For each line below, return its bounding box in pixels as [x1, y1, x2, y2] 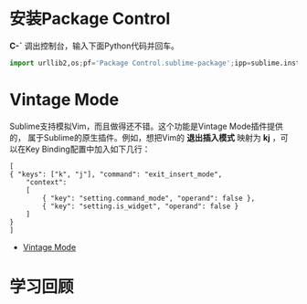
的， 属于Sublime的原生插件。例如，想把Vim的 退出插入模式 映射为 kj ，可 [9, 131, 289, 142]
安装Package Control [9, 8, 171, 29]
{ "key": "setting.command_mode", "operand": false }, [42, 194, 256, 203]
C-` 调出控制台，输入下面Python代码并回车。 [9, 40, 180, 51]
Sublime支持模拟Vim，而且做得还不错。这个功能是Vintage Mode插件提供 [9, 121, 283, 131]
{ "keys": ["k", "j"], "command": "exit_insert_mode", [9, 170, 223, 179]
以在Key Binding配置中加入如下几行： [9, 143, 151, 154]
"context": [26, 177, 68, 187]
